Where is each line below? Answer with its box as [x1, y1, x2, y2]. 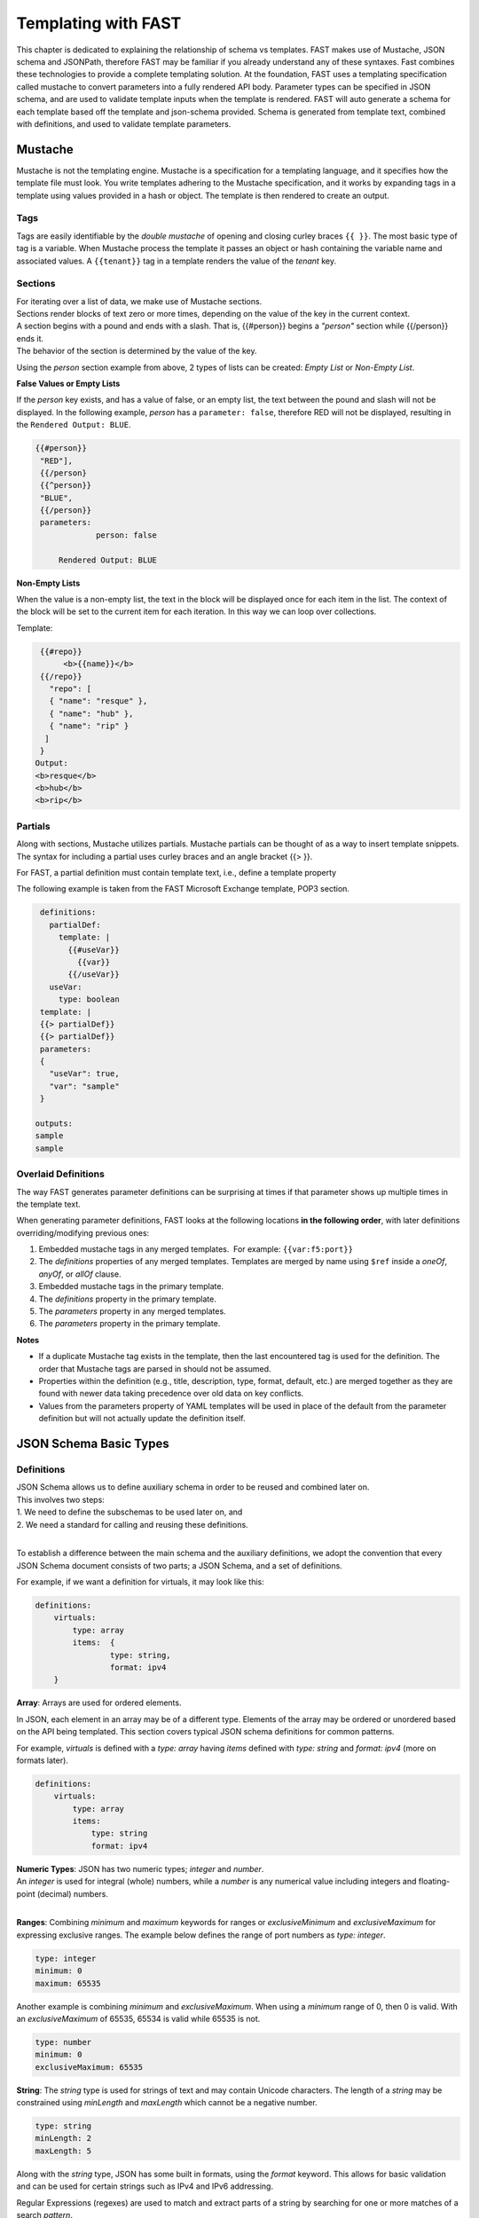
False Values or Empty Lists [16, 378, 121, 389]
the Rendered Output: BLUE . [16, 420, 132, 430]
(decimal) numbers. [36, 1888, 109, 1899]
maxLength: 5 [35, 2145, 92, 2156]
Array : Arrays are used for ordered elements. [16, 1697, 182, 1708]
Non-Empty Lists [16, 578, 81, 588]
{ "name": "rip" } [49, 721, 130, 731]
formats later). [16, 1755, 68, 1766]
